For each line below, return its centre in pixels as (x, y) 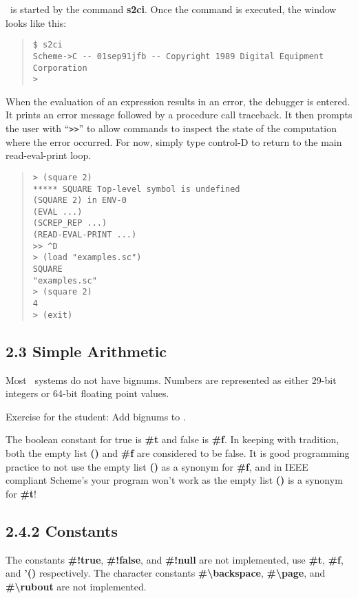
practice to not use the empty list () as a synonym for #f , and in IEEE (157, 466)
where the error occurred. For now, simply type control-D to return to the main (174, 141)
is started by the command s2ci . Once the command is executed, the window (173, 9)
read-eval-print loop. (49, 155)
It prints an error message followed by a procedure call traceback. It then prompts (179, 115)
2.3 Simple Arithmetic (86, 351)
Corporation (60, 68)
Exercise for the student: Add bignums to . (96, 416)
